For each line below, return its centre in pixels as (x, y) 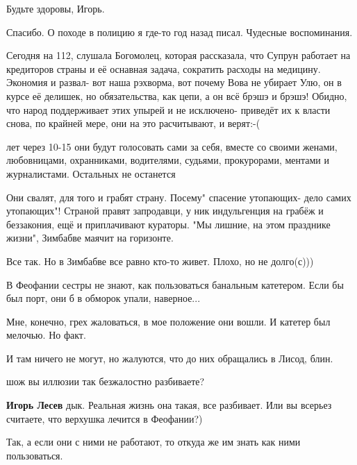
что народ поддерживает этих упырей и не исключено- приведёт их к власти (168, 109)
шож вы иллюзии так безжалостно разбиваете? (106, 381)
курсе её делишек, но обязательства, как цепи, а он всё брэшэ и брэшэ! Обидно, (177, 95)
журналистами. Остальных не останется (91, 173)
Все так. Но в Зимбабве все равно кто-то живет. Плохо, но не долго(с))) (160, 261)
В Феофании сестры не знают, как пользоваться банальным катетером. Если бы (175, 284)
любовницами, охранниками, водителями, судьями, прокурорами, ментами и (168, 160)
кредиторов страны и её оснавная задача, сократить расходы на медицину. (164, 68)
